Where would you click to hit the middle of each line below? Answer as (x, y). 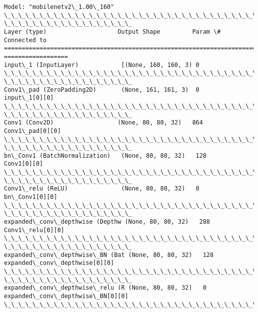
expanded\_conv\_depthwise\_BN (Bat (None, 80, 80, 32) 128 (109, 255)
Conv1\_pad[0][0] (32, 131)
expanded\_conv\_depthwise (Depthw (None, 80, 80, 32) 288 (107, 222)
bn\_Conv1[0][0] (31, 197)
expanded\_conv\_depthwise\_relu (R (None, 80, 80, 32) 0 (105, 288)
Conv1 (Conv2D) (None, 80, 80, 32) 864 (103, 123)
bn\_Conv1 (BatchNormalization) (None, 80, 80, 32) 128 (105, 156)
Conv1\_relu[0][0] (34, 230)
